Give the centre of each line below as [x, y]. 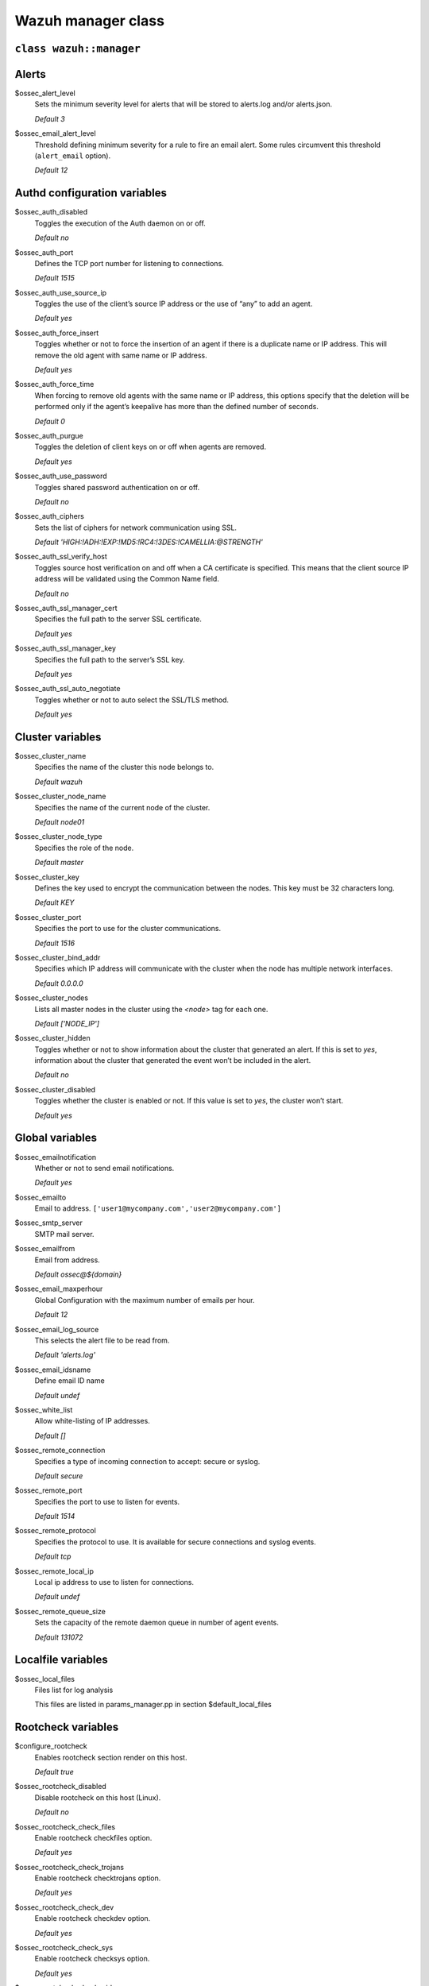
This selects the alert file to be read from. [102, 1340]
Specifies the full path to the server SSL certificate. [118, 619]
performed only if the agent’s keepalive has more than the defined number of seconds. [177, 407]
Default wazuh [59, 782]
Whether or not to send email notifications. [104, 1168]
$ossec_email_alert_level [55, 133]
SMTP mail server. [64, 1234]
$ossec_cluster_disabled [55, 1089]
